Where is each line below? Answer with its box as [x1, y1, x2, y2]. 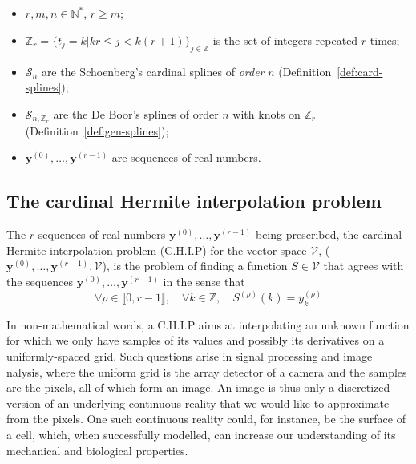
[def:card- [337, 63, 383, 79]
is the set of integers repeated [212, 31, 358, 48]
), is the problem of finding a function [102, 257, 288, 274]
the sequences [6, 273, 73, 290]
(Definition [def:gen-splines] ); [25, 122, 169, 139]
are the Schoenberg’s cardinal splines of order [41, 63, 265, 79]
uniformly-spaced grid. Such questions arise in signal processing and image [6, 348, 373, 365]
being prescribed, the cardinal [255, 226, 402, 243]
